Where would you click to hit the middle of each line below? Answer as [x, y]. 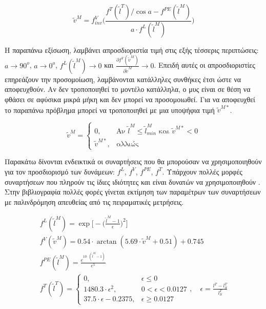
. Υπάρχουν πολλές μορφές [202, 171]
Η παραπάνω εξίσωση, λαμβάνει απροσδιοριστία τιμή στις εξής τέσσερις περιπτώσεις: [132, 50]
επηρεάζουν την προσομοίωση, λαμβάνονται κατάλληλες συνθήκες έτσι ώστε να [123, 79]
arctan [107, 242]
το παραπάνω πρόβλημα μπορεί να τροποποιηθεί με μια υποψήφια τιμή [110, 110]
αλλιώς [127, 144]
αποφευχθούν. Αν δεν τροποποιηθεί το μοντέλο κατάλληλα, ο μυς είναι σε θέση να [128, 89]
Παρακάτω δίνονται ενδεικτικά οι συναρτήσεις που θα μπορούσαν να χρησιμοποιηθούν [133, 161]
